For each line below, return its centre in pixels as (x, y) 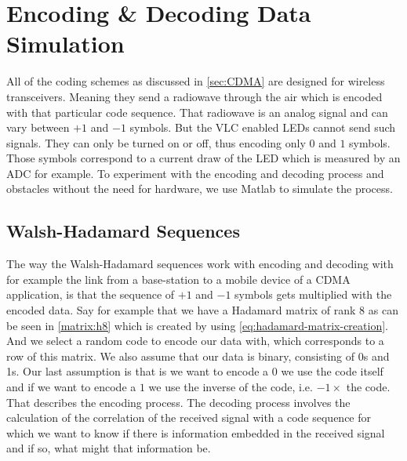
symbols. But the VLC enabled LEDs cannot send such (263, 127)
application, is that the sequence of (91, 294)
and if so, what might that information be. (109, 448)
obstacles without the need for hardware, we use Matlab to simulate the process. (200, 189)
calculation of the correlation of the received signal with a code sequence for (189, 417)
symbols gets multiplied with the (313, 294)
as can (383, 310)
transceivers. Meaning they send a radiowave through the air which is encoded (194, 96)
